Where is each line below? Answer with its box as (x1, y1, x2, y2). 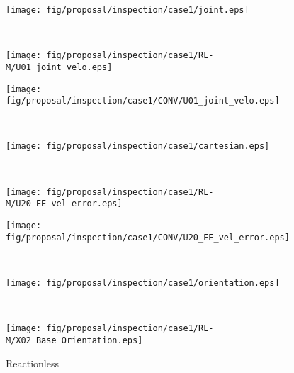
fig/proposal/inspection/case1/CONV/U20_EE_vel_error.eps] (6, 232, 290, 243)
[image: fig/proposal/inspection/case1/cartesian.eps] (6, 141, 270, 152)
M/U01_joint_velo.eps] (6, 62, 113, 72)
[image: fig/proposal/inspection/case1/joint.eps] (6, 5, 249, 15)
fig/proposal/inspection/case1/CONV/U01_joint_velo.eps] (6, 96, 280, 106)
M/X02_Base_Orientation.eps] (6, 335, 143, 345)
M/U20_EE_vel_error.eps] (6, 199, 123, 209)
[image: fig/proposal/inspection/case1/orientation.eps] (6, 277, 280, 288)
